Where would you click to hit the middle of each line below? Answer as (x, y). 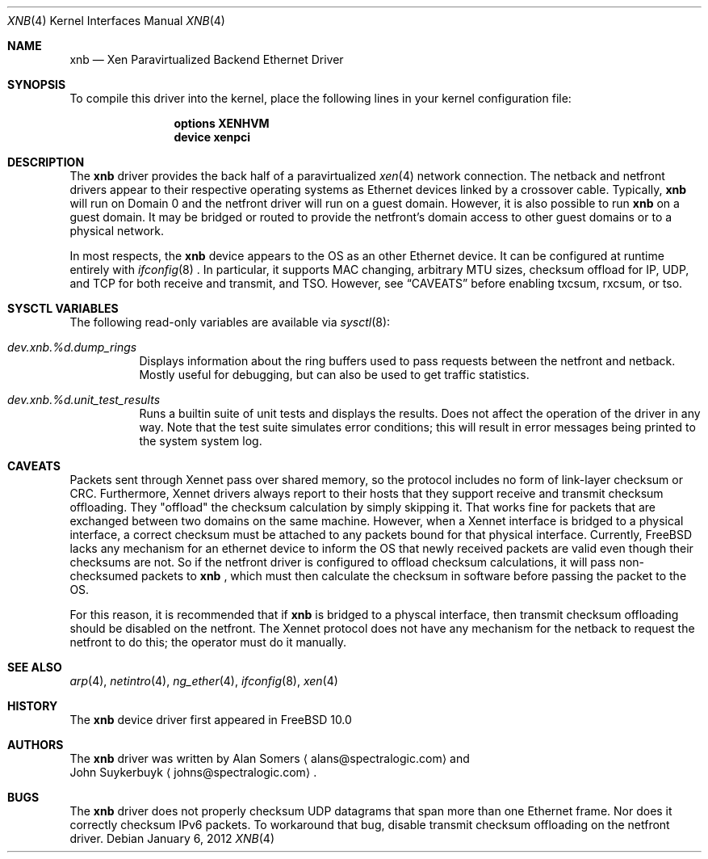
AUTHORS (36, 745)
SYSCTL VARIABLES (63, 308)
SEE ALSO (35, 667)
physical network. (117, 231)
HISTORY (33, 706)
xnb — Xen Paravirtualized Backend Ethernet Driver (207, 59)
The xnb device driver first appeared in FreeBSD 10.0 (211, 720)
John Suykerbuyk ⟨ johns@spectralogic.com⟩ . (193, 772)
